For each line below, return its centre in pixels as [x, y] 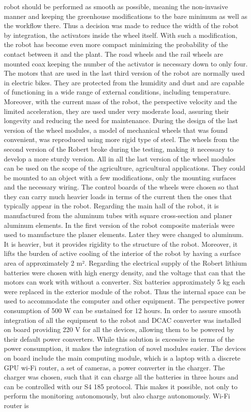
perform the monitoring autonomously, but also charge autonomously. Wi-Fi [117, 396]
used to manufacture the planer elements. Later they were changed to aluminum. [124, 234]
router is [16, 405]
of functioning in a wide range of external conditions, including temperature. [117, 92]
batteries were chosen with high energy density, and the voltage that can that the [125, 272]
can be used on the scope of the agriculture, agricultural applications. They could [125, 168]
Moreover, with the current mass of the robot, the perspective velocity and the [120, 101]
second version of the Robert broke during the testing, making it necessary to [119, 149]
